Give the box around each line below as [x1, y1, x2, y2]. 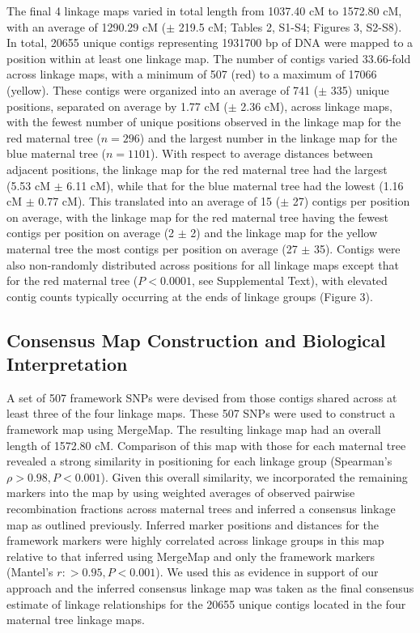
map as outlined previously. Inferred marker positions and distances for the [6, 516, 380, 533]
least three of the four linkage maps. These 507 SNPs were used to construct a [6, 405, 396, 422]
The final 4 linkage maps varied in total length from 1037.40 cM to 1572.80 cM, [6, 2, 402, 19]
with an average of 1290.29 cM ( [6, 18, 167, 35]
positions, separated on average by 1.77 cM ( [6, 97, 228, 114]
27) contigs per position [292, 193, 410, 210]
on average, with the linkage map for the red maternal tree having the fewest [6, 208, 388, 225]
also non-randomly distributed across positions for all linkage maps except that [6, 256, 399, 273]
